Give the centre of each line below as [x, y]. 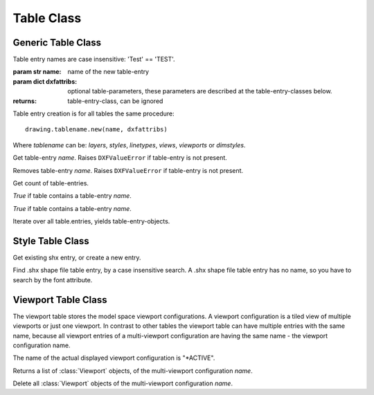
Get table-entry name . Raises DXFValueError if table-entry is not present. [120, 158]
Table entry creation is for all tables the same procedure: [93, 113]
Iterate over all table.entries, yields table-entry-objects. [91, 221]
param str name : [37, 72]
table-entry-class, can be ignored [115, 101]
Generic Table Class [57, 43]
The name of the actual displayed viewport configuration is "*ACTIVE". [114, 358]
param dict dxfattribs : [45, 81]
